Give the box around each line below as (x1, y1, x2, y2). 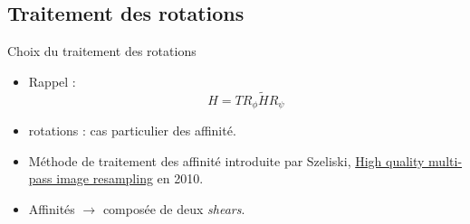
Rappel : (28, 71, 76, 90)
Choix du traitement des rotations (7, 42, 197, 61)
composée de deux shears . (102, 199, 245, 218)
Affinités (28, 199, 75, 218)
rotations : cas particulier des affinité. (28, 121, 236, 140)
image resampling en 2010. (56, 169, 204, 188)
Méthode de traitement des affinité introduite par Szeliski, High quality (28, 151, 425, 170)
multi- (428, 151, 463, 170)
